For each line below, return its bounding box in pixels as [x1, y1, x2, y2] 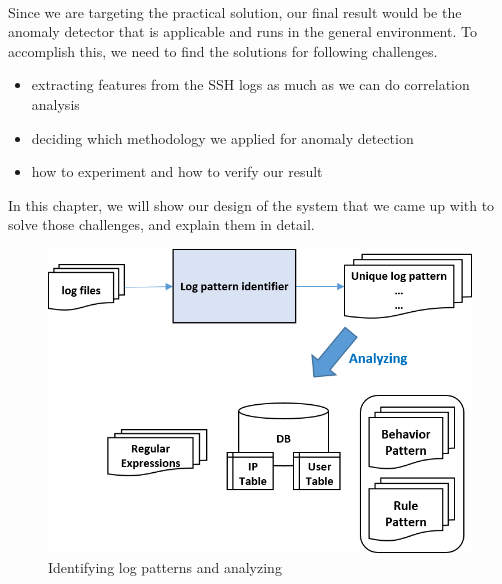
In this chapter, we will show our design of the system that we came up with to [8, 194, 495, 215]
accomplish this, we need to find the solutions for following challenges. [8, 40, 438, 61]
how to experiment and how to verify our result [31, 161, 323, 182]
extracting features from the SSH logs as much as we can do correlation [31, 74, 470, 95]
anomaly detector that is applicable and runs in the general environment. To [8, 21, 477, 42]
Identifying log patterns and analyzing [48, 556, 282, 577]
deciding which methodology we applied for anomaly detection [31, 127, 414, 148]
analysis [31, 93, 80, 114]
